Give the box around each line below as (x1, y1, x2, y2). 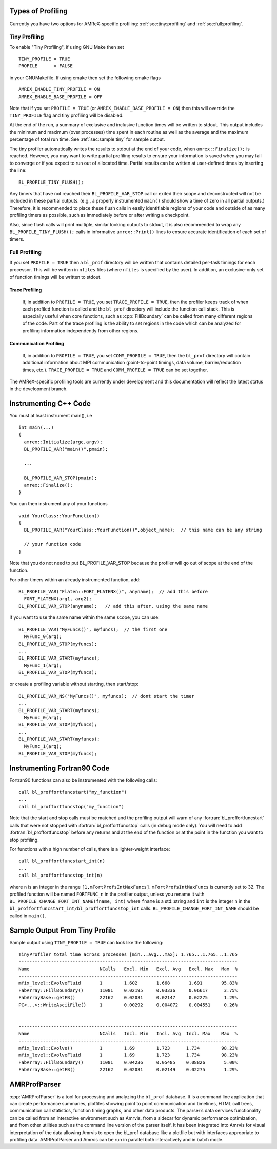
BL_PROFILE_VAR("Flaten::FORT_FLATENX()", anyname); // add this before (18, 589, 208, 595)
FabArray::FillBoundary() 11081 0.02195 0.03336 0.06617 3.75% (18, 988, 238, 993)
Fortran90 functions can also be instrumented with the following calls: (9, 777, 157, 783)
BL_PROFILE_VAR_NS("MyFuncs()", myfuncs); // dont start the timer (18, 693, 194, 699)
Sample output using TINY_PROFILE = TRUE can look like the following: (9, 940, 164, 946)
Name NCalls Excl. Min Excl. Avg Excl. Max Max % (18, 966, 238, 972)
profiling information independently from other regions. (22, 327, 139, 334)
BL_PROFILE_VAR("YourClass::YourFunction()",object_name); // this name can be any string (24, 527, 262, 533)
